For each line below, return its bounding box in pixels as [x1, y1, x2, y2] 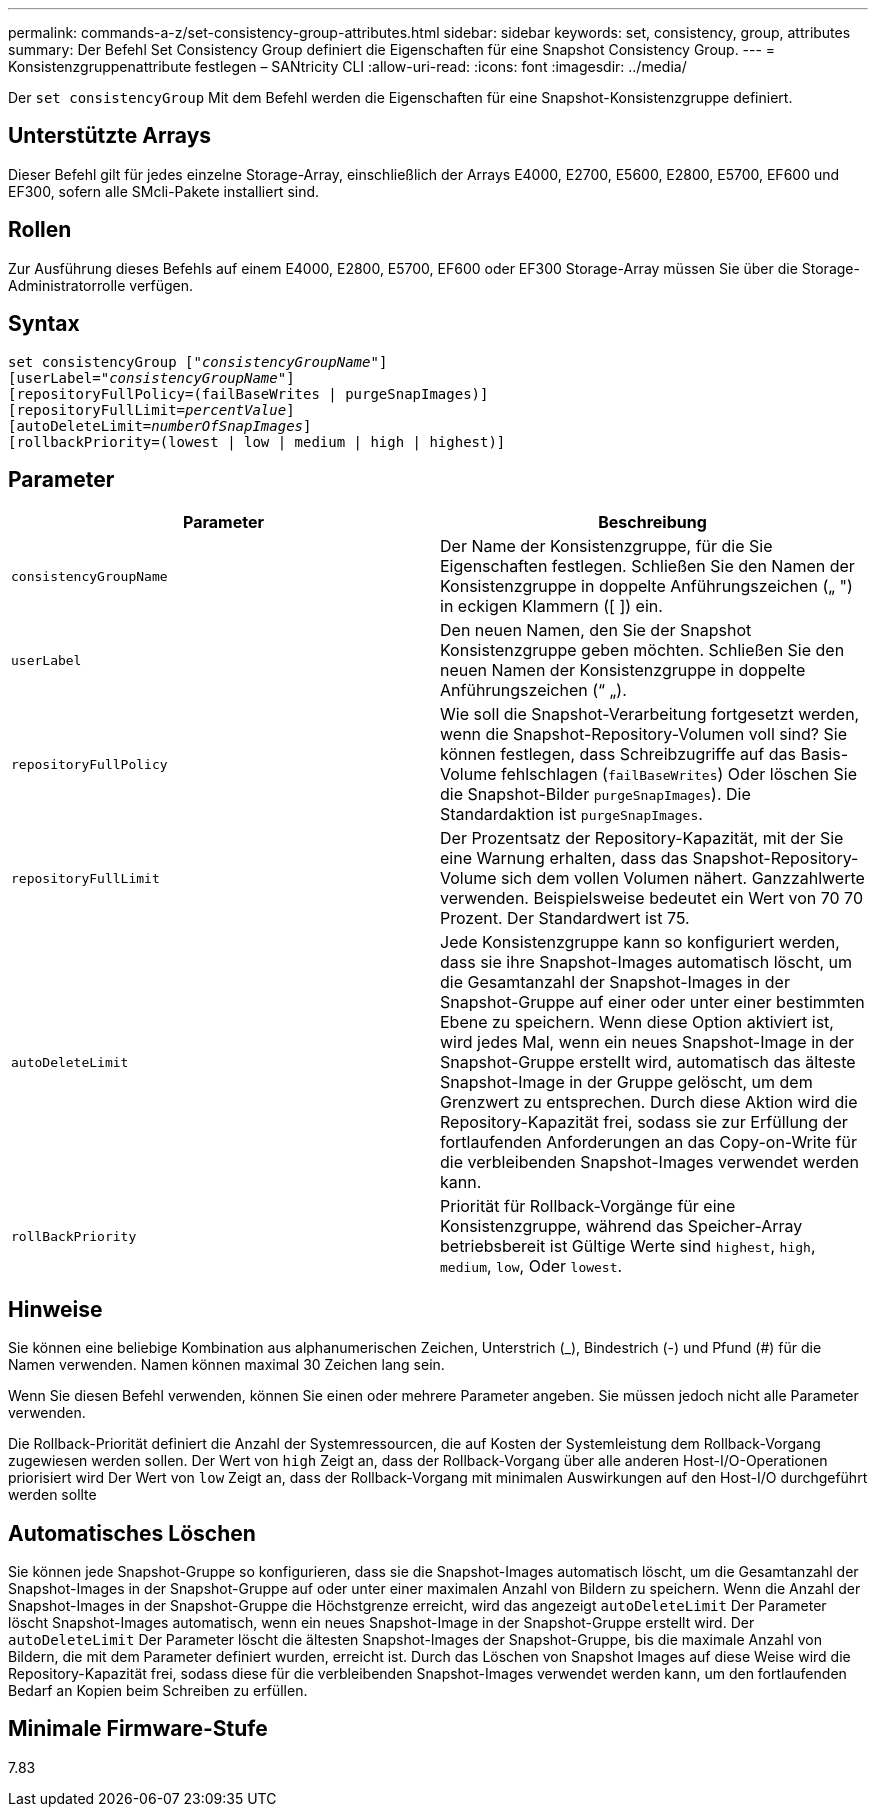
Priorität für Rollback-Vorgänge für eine [440, 1196, 736, 1217]
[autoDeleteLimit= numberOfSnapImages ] [8, 417, 312, 434]
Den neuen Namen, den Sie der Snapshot [440, 620, 752, 641]
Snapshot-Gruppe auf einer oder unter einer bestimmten [440, 992, 865, 1013]
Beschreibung [598, 512, 707, 533]
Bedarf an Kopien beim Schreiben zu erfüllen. [8, 1682, 308, 1700]
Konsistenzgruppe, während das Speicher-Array [440, 1216, 803, 1237]
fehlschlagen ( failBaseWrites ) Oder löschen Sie [501, 764, 858, 785]
